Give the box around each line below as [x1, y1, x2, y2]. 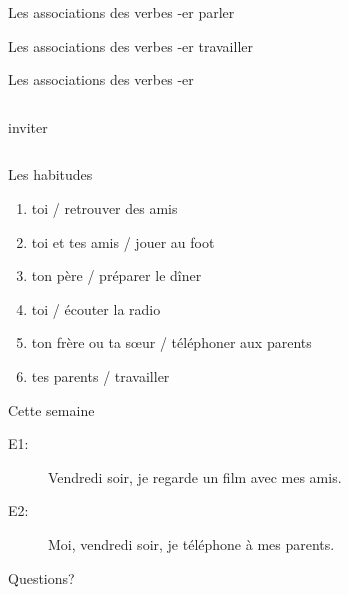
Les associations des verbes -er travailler [8, 35, 253, 56]
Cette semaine [8, 399, 95, 420]
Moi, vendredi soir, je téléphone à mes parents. [48, 533, 335, 554]
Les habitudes [8, 164, 93, 185]
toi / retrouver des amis [31, 197, 178, 218]
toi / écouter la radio [31, 298, 161, 319]
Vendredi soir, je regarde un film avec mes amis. [48, 466, 342, 487]
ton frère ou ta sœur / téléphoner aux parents [31, 332, 312, 353]
